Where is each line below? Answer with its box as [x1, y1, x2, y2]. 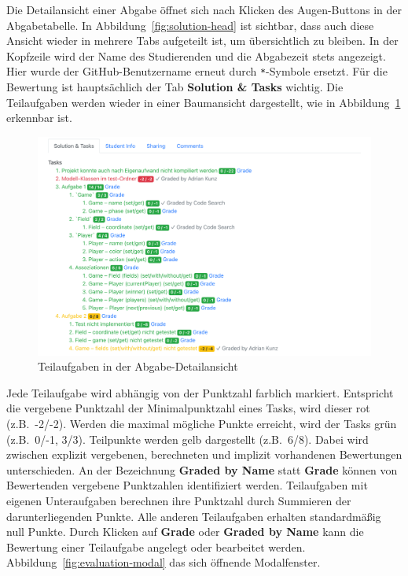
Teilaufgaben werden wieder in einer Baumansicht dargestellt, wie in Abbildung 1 [6, 94, 401, 110]
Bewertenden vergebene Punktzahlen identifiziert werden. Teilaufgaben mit [6, 477, 368, 493]
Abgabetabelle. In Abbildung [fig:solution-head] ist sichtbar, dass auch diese [6, 17, 374, 33]
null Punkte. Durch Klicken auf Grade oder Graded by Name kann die [6, 523, 364, 540]
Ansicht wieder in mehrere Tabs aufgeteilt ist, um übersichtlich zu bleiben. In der [6, 32, 399, 49]
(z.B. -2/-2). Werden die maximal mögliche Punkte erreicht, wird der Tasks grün [6, 415, 397, 432]
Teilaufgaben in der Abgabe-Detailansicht [38, 358, 238, 375]
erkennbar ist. [6, 109, 72, 126]
